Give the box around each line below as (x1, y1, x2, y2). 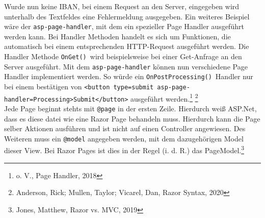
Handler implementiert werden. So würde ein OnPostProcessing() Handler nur (4, 71, 253, 82)
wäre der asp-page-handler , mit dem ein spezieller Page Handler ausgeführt (4, 21, 244, 32)
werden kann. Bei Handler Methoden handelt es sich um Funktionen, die (4, 31, 231, 41)
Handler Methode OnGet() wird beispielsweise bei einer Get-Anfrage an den (4, 51, 242, 62)
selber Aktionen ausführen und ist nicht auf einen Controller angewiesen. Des (4, 123, 246, 134)
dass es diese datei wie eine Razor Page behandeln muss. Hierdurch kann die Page (4, 113, 260, 124)
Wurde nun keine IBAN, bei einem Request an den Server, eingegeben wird (4, 1, 240, 11)
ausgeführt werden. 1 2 (130, 91, 198, 104)
